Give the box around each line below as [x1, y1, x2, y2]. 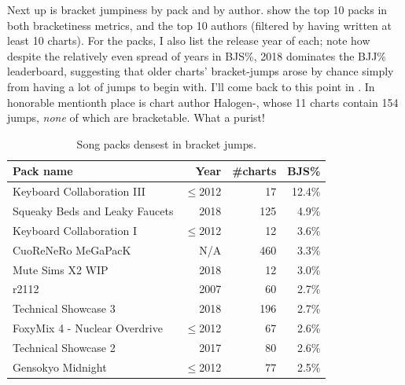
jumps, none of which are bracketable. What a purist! [7, 109, 265, 126]
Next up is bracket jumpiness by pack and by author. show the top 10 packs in [7, 2, 388, 17]
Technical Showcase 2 [13, 339, 116, 355]
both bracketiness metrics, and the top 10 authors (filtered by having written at [7, 16, 392, 33]
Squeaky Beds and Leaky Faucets [13, 203, 174, 219]
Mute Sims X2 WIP [13, 261, 109, 277]
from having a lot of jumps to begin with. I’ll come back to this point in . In [7, 78, 375, 94]
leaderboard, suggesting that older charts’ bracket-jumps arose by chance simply [7, 63, 394, 79]
